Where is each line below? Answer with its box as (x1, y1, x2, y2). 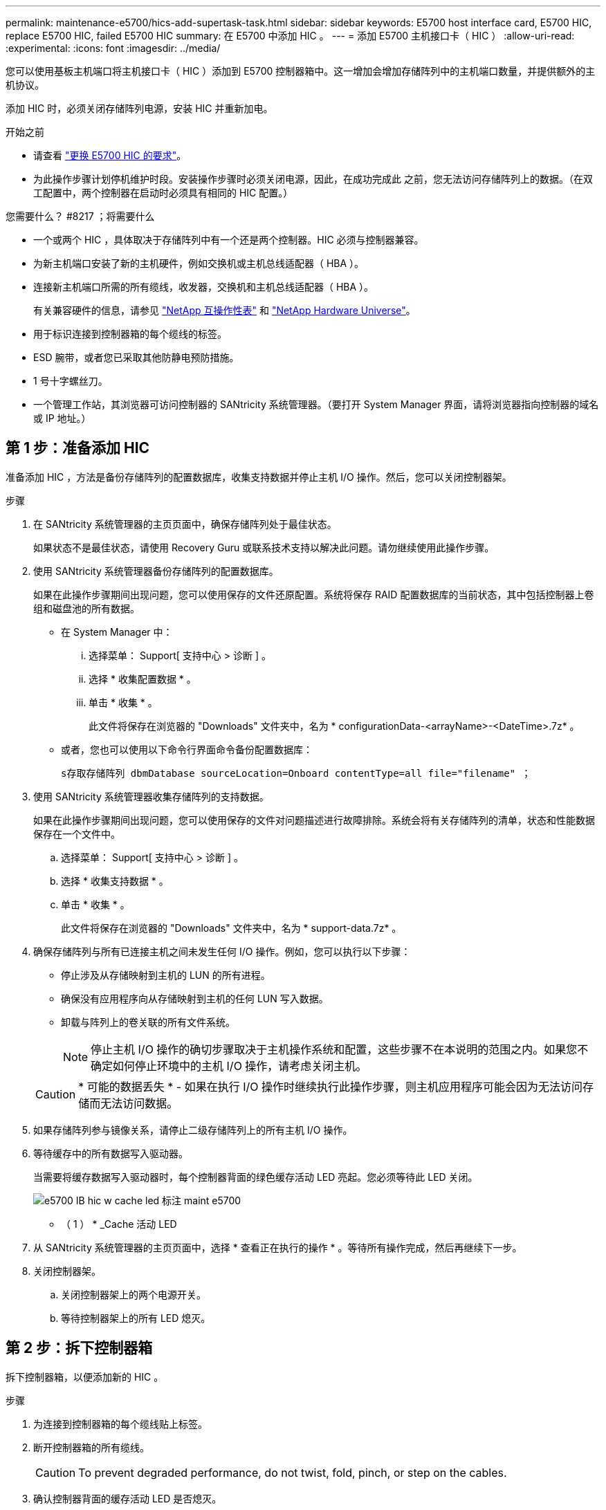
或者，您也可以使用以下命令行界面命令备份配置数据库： (61, 743, 313, 755)
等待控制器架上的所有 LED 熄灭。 (61, 1311, 211, 1324)
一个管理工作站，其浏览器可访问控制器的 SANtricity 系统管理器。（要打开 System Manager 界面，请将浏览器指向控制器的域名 (33, 398, 599, 410)
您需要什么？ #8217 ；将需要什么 (6, 210, 155, 222)
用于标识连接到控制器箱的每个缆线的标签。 (33, 328, 227, 340)
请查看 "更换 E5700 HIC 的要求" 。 (33, 149, 187, 161)
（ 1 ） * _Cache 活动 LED (61, 1217, 177, 1230)
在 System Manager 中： (61, 625, 173, 638)
